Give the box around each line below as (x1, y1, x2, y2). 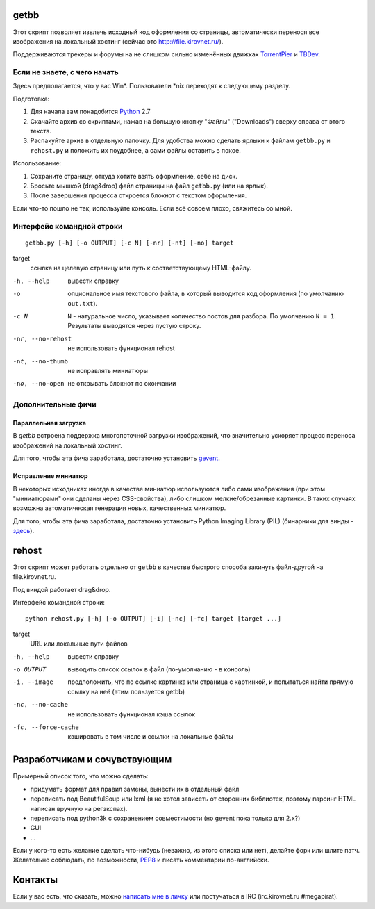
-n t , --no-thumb (12, 357, 69, 365)
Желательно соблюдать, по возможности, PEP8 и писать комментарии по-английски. (12, 855, 269, 865)
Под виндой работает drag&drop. (12, 585, 111, 593)
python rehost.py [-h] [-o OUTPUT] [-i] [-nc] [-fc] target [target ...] (25, 614, 282, 622)
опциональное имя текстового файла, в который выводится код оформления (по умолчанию (67, 289, 344, 298)
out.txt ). (67, 299, 98, 307)
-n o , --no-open (12, 379, 65, 388)
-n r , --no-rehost (12, 334, 72, 343)
